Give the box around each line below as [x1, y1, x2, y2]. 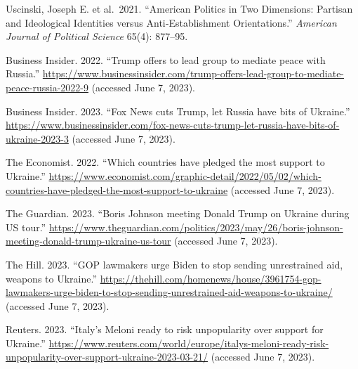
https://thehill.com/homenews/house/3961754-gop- [100, 271, 321, 285]
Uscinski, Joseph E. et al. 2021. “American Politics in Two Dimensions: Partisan [6, 1, 353, 15]
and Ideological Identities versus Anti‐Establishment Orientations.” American [6, 15, 337, 30]
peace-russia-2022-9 [6, 79, 89, 94]
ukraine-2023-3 [6, 131, 69, 145]
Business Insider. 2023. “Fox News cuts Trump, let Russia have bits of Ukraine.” [6, 103, 350, 118]
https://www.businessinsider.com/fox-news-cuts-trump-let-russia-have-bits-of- [6, 117, 340, 132]
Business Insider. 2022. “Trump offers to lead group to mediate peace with [6, 52, 326, 67]
